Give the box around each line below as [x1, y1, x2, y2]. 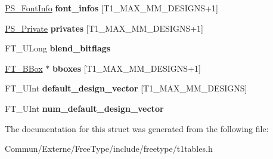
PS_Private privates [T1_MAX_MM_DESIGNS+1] [5, 22, 203, 34]
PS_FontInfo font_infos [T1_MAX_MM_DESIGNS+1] [5, 2, 218, 14]
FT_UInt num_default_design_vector [5, 102, 164, 114]
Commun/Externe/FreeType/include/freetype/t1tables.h [5, 142, 213, 155]
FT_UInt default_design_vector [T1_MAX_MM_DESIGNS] [5, 82, 247, 94]
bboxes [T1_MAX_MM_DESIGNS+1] [52, 62, 201, 74]
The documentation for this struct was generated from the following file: [5, 122, 269, 134]
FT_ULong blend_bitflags [5, 42, 111, 54]
